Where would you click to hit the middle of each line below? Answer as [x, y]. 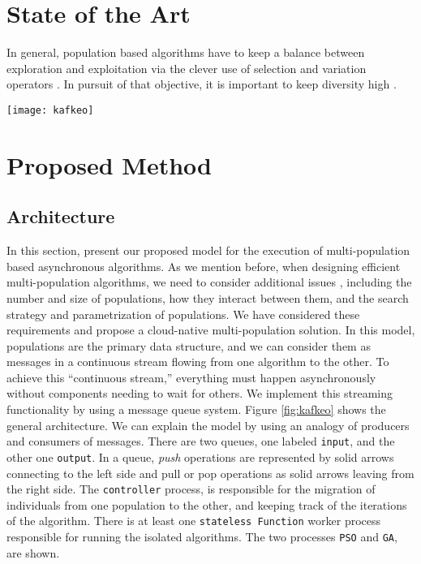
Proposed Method [109, 164]
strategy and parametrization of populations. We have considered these [183, 314]
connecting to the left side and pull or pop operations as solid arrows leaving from [210, 473]
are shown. [33, 552]
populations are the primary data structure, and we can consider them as [189, 345]
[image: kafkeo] [50, 110]
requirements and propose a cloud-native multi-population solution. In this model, [211, 330]
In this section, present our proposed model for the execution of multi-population [208, 250]
